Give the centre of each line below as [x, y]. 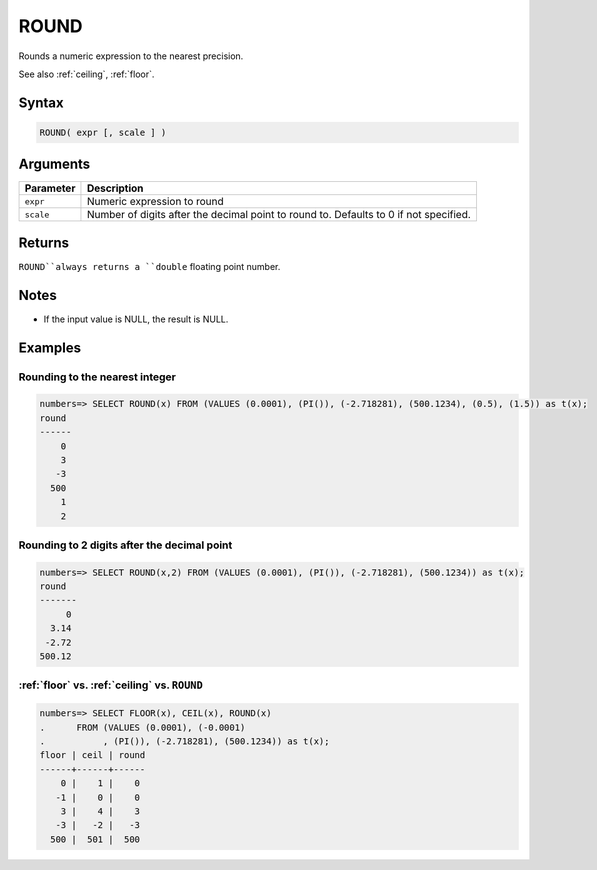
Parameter [50, 188]
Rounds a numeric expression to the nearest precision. [131, 56]
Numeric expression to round [155, 202]
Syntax [41, 102]
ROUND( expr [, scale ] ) [103, 132]
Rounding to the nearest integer [97, 377]
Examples [50, 347]
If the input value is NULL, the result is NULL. [136, 319]
